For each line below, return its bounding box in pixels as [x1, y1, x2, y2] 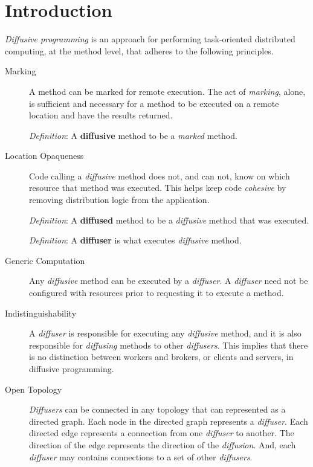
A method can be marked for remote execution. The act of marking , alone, [29, 85, 306, 97]
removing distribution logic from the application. [29, 193, 210, 206]
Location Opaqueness [5, 149, 84, 162]
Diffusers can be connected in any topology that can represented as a [29, 403, 286, 416]
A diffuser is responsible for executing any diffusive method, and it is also [29, 327, 302, 340]
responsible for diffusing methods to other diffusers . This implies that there [29, 338, 308, 351]
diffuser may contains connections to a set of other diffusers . [29, 450, 253, 463]
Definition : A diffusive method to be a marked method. [29, 129, 237, 141]
